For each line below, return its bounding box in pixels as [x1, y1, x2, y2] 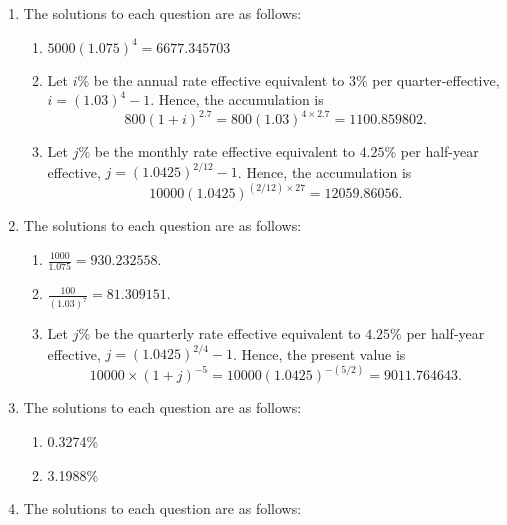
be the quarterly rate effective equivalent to [94, 323, 361, 344]
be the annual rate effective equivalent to [93, 69, 345, 90]
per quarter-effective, [372, 69, 500, 90]
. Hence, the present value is [232, 343, 406, 364]
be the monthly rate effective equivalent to [94, 141, 355, 162]
